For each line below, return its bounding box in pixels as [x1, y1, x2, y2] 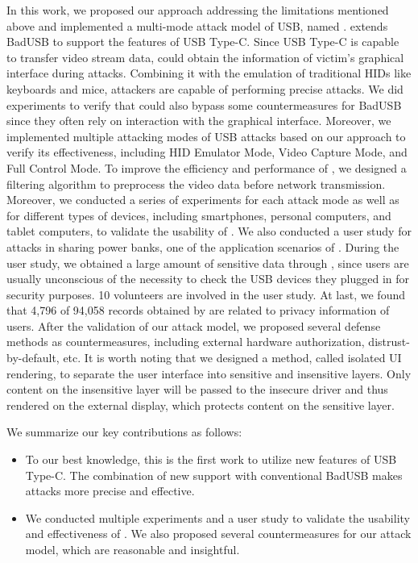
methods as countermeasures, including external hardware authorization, [6, 333, 365, 350]
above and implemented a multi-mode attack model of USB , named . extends [6, 17, 388, 34]
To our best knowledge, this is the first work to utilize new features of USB [25, 451, 397, 468]
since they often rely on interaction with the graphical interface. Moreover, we [6, 112, 391, 129]
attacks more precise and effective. [25, 482, 195, 499]
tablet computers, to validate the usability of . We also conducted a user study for [6, 223, 412, 240]
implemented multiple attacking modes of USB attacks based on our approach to [6, 127, 406, 144]
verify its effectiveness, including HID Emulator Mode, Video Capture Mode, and [6, 144, 408, 161]
